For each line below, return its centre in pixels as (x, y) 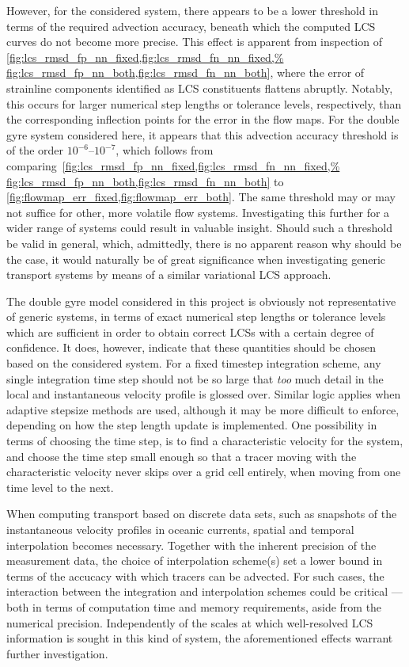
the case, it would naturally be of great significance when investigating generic (196, 259)
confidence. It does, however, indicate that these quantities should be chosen (191, 347)
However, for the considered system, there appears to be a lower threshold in (193, 10)
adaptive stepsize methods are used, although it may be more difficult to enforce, (203, 409)
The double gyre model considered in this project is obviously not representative (201, 301)
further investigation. (57, 653)
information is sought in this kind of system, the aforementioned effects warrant (200, 638)
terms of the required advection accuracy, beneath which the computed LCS (191, 26)
